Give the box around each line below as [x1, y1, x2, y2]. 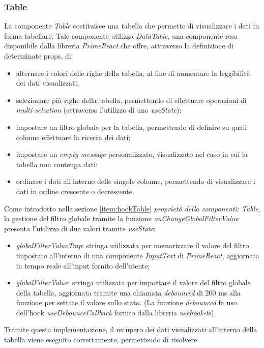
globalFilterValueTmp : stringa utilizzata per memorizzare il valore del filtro [16, 240, 249, 251]
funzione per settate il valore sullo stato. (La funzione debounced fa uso [16, 297, 237, 308]
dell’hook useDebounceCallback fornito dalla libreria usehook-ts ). [16, 307, 216, 317]
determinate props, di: [4, 50, 73, 61]
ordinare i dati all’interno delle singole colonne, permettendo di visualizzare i [16, 176, 255, 186]
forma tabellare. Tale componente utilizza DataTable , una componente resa [4, 30, 238, 41]
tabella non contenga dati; [16, 158, 98, 169]
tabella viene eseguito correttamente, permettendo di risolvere [4, 334, 197, 345]
